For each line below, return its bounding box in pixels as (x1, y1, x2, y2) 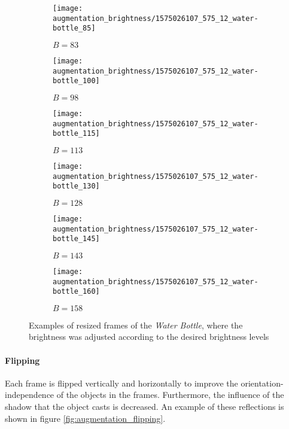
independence (5, 388, 54, 401)
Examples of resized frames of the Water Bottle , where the (29, 318, 243, 331)
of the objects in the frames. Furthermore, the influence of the (56, 388, 284, 401)
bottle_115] (53, 129, 100, 138)
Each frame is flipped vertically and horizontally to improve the (5, 376, 238, 389)
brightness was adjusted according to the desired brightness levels (29, 330, 269, 343)
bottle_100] (53, 77, 100, 86)
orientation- (241, 376, 284, 389)
